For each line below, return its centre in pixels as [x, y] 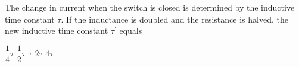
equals [131, 31]
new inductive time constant [57, 31]
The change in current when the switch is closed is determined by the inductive [150, 7]
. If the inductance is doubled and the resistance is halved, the [175, 19]
